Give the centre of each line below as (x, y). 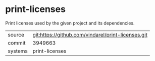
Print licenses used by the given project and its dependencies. (70, 23)
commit (17, 42)
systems (18, 51)
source (16, 34)
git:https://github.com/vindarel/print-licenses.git (90, 34)
